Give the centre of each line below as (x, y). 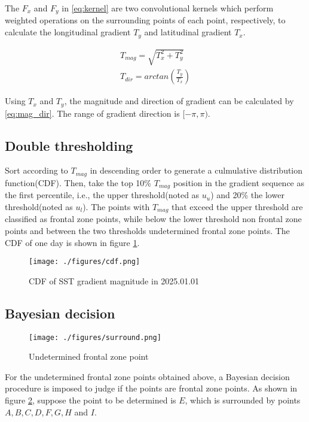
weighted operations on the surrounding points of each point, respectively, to (145, 20)
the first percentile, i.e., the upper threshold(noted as (102, 195)
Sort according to (36, 170)
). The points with (116, 206)
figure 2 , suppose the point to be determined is (91, 400)
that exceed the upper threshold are (237, 206)
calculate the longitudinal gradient (68, 32)
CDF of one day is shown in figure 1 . (72, 242)
